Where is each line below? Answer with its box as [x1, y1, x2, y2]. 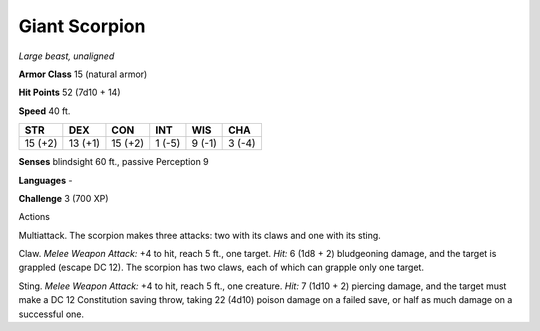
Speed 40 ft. [18, 105, 71, 117]
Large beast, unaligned [18, 50, 115, 62]
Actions [18, 211, 50, 223]
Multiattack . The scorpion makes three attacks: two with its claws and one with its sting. [18, 229, 382, 241]
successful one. [18, 308, 85, 320]
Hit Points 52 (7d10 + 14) [18, 86, 121, 99]
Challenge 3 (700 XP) [18, 192, 109, 204]
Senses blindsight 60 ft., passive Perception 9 [18, 156, 209, 168]
